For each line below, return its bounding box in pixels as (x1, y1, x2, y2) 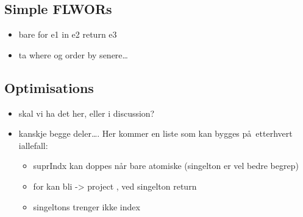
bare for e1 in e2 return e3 (18, 28, 117, 41)
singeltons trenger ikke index (33, 200, 140, 213)
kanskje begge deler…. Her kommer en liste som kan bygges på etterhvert (18, 127, 293, 140)
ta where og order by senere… (18, 48, 128, 61)
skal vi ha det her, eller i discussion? (18, 106, 155, 119)
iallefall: (18, 139, 48, 151)
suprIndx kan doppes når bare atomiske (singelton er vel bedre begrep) (33, 159, 299, 172)
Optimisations (4, 78, 94, 97)
